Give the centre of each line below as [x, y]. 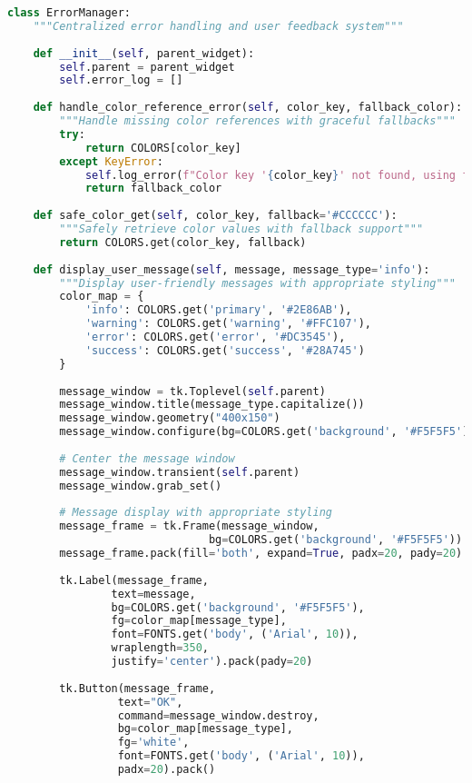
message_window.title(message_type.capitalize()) [212, 405]
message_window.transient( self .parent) [180, 472]
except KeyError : [111, 161]
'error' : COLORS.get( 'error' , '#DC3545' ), [215, 337]
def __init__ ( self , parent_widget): [144, 53]
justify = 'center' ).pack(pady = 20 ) [212, 661]
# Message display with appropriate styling [196, 513]
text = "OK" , [150, 702]
